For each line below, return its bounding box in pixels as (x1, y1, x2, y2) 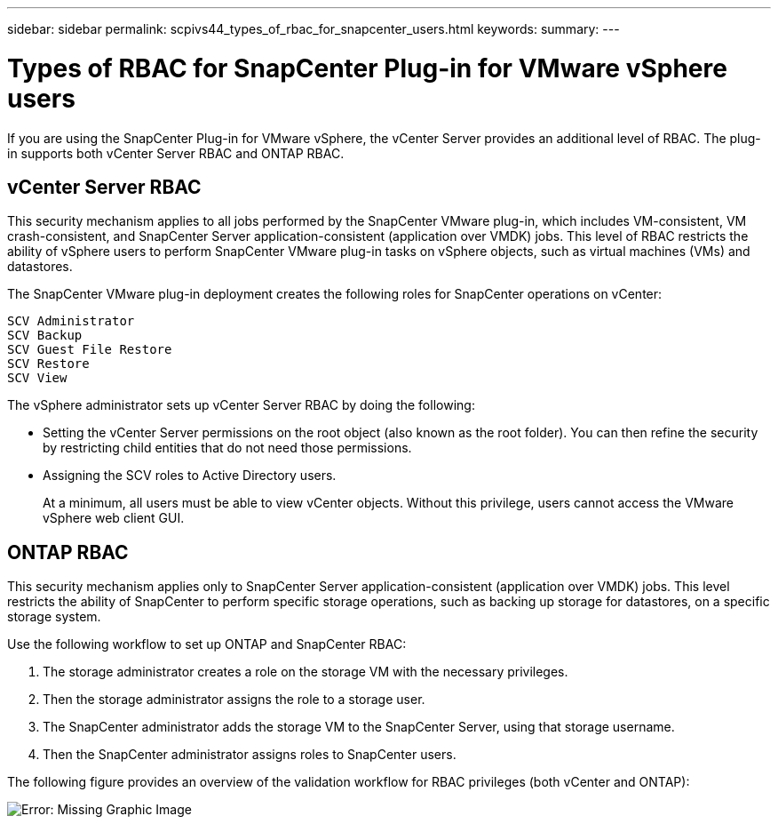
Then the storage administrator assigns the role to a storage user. (43, 692, 425, 708)
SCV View (7, 371, 67, 386)
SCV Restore (7, 356, 90, 372)
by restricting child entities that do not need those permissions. (43, 440, 412, 456)
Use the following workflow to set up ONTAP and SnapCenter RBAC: (7, 636, 407, 652)
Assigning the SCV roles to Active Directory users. (43, 468, 337, 484)
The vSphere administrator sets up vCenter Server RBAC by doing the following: (7, 397, 475, 413)
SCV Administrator (7, 314, 135, 329)
